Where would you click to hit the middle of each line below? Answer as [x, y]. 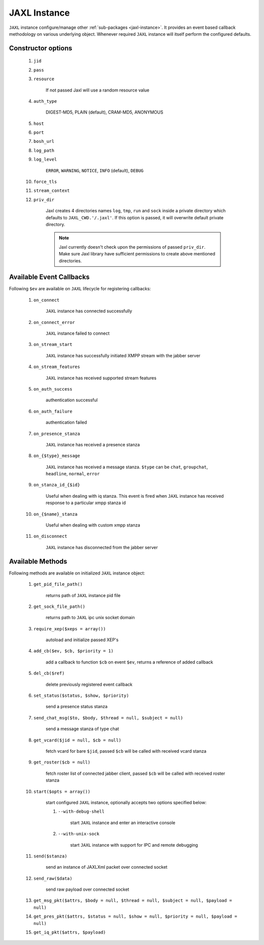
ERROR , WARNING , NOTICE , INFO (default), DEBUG [95, 170]
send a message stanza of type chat [82, 729]
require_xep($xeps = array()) [70, 629]
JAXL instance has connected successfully [89, 311]
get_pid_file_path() [58, 584]
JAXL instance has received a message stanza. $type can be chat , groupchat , [127, 467]
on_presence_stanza [57, 434]
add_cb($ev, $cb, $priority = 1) [74, 651]
